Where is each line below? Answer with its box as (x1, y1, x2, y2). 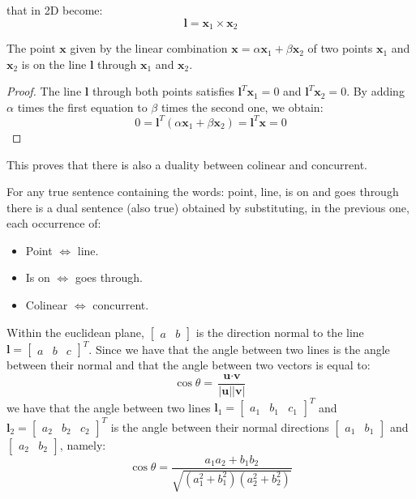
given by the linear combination (70, 40, 228, 57)
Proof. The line (6, 83, 82, 100)
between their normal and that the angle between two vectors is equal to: (6, 356, 371, 373)
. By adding (346, 83, 405, 100)
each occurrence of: (6, 215, 101, 232)
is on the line (21, 55, 87, 72)
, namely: (59, 436, 106, 453)
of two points (307, 40, 373, 57)
